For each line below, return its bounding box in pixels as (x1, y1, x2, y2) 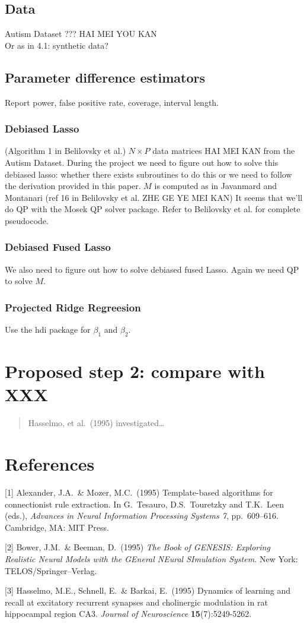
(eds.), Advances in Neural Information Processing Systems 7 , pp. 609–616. (5, 509, 279, 522)
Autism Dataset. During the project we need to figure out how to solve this (5, 156, 279, 168)
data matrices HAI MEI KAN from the (152, 144, 295, 157)
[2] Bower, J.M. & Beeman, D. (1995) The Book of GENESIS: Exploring (5, 541, 270, 553)
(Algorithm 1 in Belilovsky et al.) (5, 144, 126, 157)
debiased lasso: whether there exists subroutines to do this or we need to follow (5, 168, 292, 180)
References (5, 452, 95, 476)
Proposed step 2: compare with (5, 359, 265, 383)
